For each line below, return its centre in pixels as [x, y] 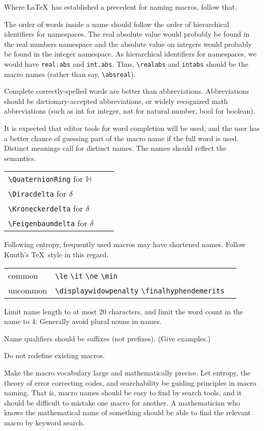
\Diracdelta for [37, 194]
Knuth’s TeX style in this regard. [56, 254]
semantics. [20, 158]
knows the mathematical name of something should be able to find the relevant [127, 412]
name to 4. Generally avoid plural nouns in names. [83, 321]
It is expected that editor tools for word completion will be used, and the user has [132, 128]
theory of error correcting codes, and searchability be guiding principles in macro [130, 382]
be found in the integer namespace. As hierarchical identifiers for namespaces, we [130, 54]
